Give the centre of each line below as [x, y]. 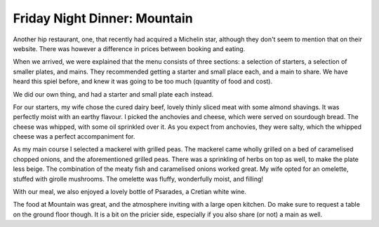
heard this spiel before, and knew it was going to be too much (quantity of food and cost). [143, 81]
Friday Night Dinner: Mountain [103, 18]
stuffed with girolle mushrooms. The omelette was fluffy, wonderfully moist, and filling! [138, 179]
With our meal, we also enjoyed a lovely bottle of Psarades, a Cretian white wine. [130, 192]
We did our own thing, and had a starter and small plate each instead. [113, 94]
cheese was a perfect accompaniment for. [74, 137]
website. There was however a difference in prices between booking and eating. [129, 48]
